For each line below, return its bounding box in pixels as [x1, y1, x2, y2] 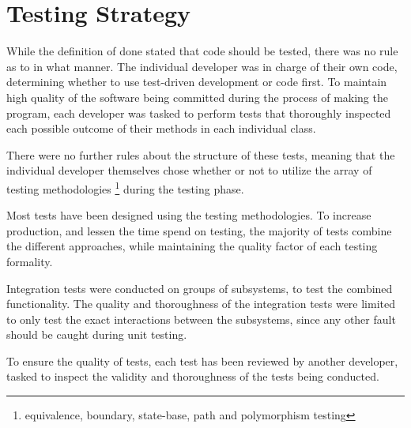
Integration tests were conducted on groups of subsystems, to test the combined [6, 280, 393, 296]
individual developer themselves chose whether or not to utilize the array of [6, 162, 372, 178]
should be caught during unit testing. [6, 326, 187, 343]
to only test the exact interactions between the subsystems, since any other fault [6, 310, 396, 327]
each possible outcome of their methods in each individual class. [6, 120, 316, 137]
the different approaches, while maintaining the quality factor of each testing [6, 238, 378, 254]
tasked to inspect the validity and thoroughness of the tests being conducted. [6, 368, 379, 385]
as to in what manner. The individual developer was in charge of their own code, [6, 58, 398, 74]
